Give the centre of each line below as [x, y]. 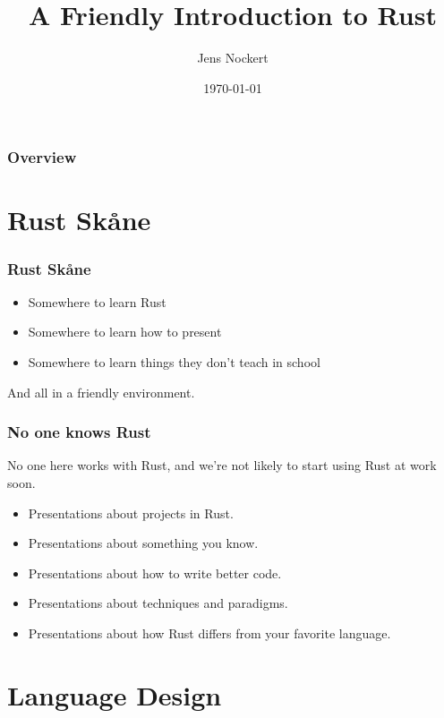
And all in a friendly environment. [101, 392]
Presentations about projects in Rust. [131, 513]
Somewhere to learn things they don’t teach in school [174, 362]
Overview [42, 157]
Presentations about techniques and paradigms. [158, 603]
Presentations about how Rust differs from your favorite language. [209, 633]
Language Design [115, 694]
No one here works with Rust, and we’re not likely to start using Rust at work [222, 465]
